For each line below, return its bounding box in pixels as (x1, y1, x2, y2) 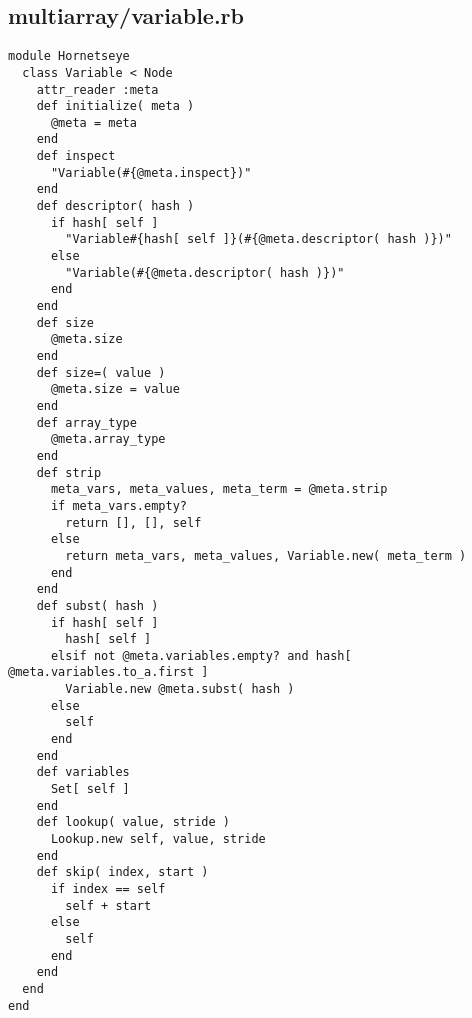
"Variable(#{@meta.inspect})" (50, 165, 252, 180)
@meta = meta (50, 115, 137, 130)
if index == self (50, 882, 166, 897)
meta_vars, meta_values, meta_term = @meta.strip (50, 482, 388, 497)
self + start (65, 898, 152, 913)
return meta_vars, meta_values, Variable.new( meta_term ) (65, 548, 467, 563)
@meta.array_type (50, 432, 166, 447)
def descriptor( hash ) (36, 199, 195, 214)
